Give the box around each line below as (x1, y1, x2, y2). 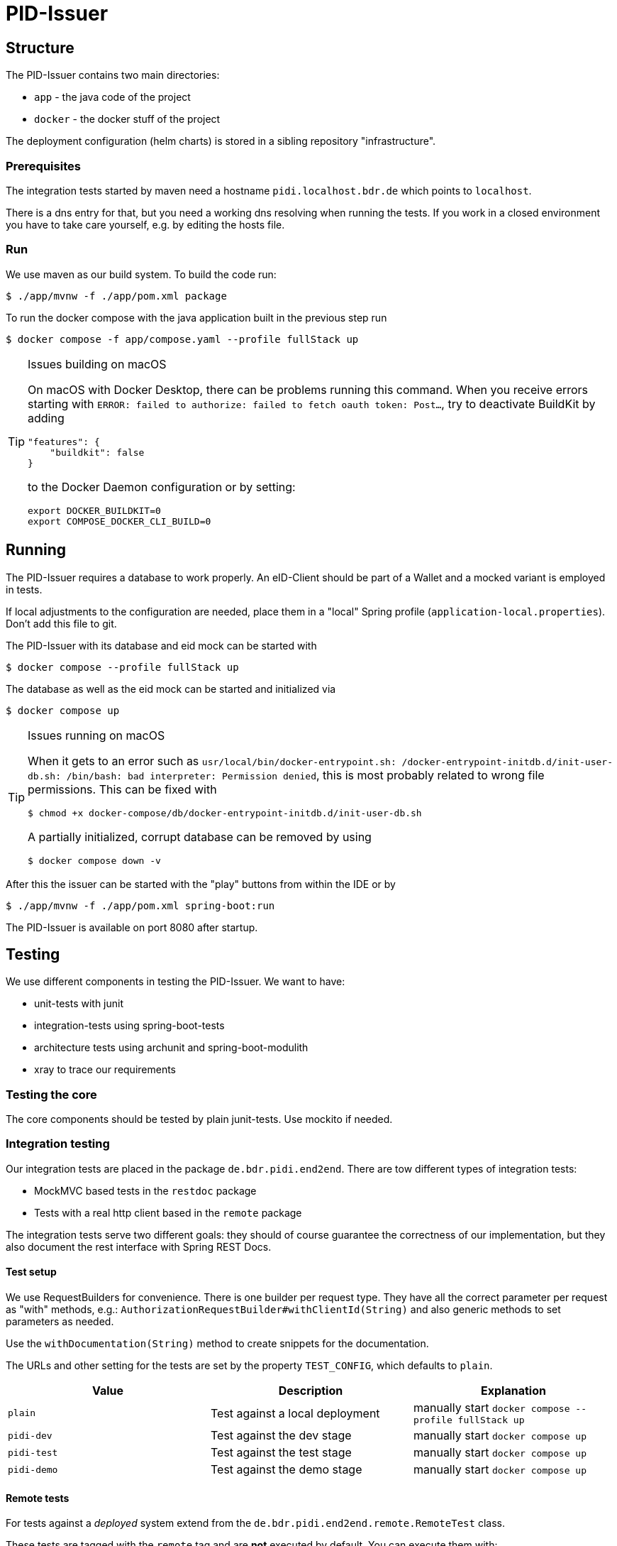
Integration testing (6, 1136, 110, 1151)
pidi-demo (8, 1464, 58, 1475)
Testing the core (6, 1087, 97, 1102)
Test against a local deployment (210, 1405, 380, 1420)
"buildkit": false (50, 446, 145, 458)
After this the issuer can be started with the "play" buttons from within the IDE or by (6, 877, 396, 890)
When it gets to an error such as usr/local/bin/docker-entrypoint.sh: (28, 753, 396, 768)
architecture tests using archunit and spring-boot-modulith (34, 1041, 308, 1054)
